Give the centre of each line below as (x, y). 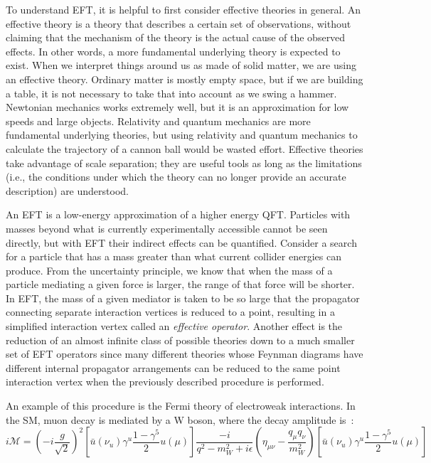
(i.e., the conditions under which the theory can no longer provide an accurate (176, 177)
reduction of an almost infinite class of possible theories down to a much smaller (180, 340)
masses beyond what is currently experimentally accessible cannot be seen (167, 228)
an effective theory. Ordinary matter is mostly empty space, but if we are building (185, 79)
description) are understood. (67, 190)
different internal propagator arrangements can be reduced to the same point (173, 367)
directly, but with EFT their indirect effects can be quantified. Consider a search (181, 242)
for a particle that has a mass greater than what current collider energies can (174, 256)
